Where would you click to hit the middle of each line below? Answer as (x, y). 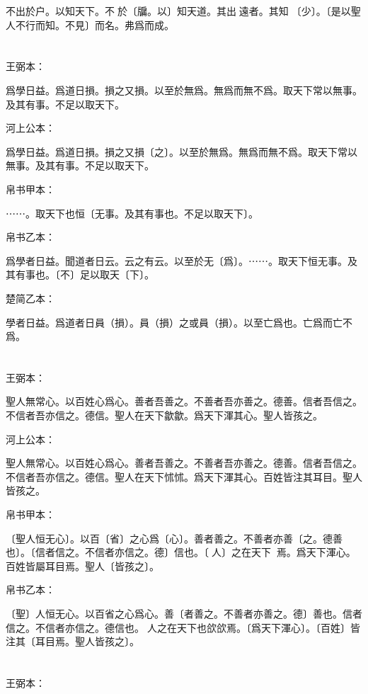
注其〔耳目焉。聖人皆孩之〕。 (73, 641)
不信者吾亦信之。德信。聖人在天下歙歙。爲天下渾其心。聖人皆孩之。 (164, 415)
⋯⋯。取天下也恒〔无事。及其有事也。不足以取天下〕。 (132, 213)
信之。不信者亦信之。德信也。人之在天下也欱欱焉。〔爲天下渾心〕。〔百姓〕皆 (183, 627)
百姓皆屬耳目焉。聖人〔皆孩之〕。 (82, 565)
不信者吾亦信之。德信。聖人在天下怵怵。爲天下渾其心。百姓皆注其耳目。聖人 (184, 476)
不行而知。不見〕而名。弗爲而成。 (94, 24)
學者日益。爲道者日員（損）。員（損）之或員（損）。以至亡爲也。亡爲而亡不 (179, 322)
